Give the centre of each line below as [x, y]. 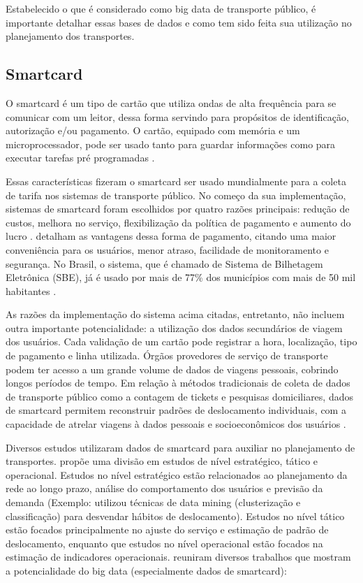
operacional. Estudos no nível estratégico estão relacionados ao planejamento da [177, 474]
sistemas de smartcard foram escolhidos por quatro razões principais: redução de [178, 209]
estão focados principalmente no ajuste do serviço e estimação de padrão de [167, 530]
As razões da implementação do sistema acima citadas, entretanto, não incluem [175, 314]
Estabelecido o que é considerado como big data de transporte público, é [161, 8]
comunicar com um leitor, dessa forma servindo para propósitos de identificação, [177, 116]
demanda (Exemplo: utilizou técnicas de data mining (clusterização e [153, 502]
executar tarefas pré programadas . [80, 158]
